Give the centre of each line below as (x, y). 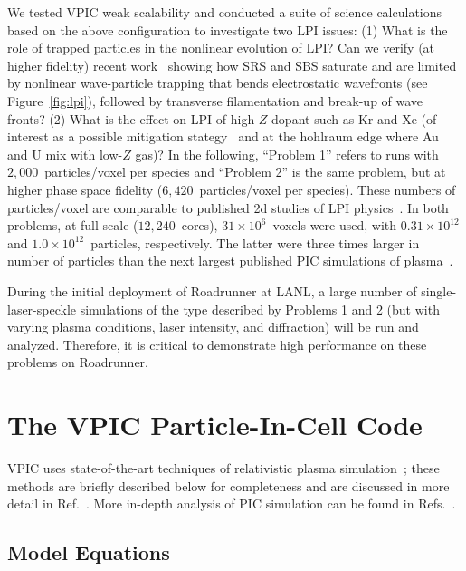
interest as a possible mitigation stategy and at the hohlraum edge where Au (223, 136)
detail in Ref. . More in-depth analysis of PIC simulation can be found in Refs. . (232, 503)
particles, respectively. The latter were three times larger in (255, 242)
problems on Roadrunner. (78, 362)
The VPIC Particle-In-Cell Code (215, 425)
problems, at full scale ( (73, 225)
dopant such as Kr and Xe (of (354, 118)
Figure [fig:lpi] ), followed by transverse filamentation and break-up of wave (215, 100)
